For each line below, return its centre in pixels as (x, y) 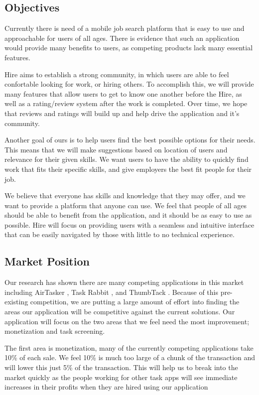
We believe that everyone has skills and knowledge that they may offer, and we (125, 196)
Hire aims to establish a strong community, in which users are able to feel (117, 74)
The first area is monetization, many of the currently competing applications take (129, 347)
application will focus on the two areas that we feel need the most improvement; (127, 321)
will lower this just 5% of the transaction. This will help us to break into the (121, 367)
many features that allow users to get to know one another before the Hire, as (123, 93)
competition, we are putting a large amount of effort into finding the (135, 302)
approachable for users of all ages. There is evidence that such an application (122, 38)
